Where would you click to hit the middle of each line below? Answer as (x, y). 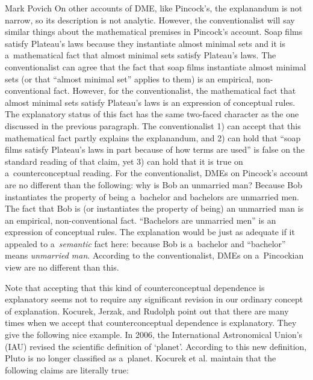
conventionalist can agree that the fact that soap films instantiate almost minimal (156, 66)
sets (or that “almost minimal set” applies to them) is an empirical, (129, 78)
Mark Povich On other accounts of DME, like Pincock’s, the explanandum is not (154, 8)
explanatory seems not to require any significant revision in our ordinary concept (154, 299)
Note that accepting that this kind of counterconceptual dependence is (135, 287)
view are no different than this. (62, 267)
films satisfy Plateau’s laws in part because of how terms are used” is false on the (155, 149)
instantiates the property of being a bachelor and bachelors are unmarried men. (152, 196)
